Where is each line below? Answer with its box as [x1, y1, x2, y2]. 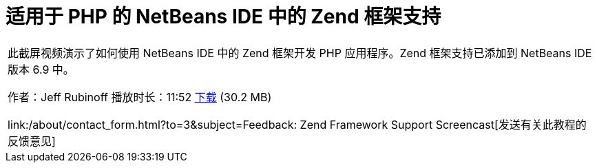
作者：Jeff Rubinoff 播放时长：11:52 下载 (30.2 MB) [8, 90, 272, 104]
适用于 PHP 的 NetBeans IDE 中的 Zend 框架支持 [6, 5, 441, 28]
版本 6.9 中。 [8, 62, 74, 76]
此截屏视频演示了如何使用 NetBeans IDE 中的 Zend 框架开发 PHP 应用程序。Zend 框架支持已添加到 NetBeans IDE [8, 45, 592, 60]
